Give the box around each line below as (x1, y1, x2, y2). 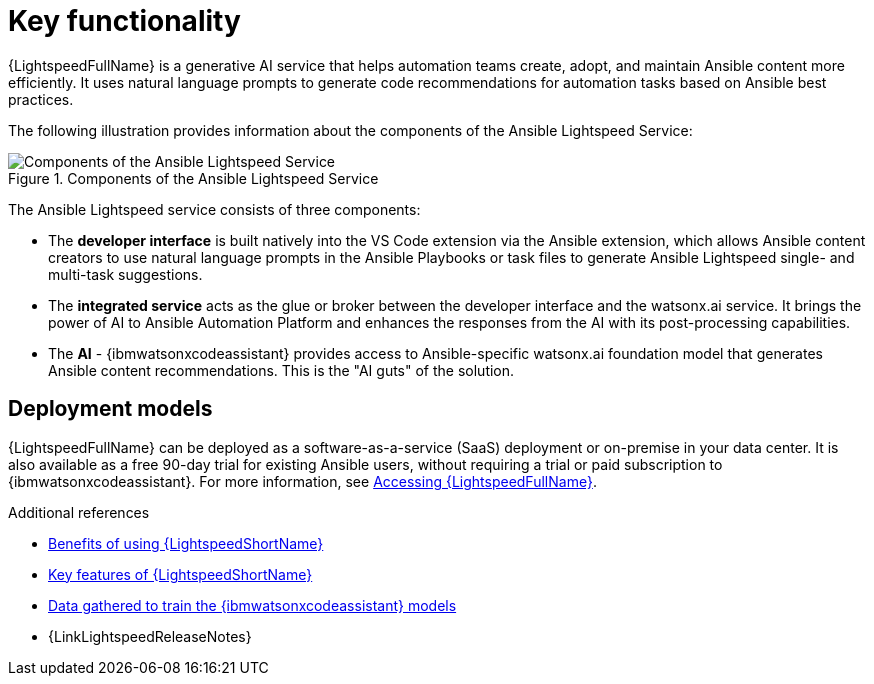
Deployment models (8, 396, 213, 422)
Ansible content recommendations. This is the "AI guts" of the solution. (48, 361, 515, 379)
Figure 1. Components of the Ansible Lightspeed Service (8, 169, 379, 187)
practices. (8, 90, 74, 108)
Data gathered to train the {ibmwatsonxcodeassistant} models (48, 596, 457, 614)
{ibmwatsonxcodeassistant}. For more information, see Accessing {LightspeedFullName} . (8, 472, 597, 490)
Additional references (8, 503, 150, 521)
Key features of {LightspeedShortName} (48, 565, 313, 583)
